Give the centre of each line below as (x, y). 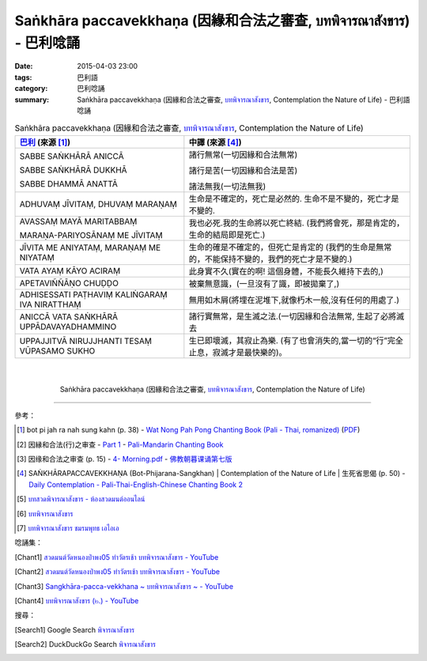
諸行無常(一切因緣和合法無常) (243, 154)
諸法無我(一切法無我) (227, 186)
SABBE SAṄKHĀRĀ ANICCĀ (72, 156)
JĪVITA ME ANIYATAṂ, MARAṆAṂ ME (90, 247)
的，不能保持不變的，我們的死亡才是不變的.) (270, 259)
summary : (32, 100)
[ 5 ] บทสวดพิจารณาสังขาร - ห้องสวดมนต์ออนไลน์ (81, 499)
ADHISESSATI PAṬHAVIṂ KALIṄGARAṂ (93, 294)
